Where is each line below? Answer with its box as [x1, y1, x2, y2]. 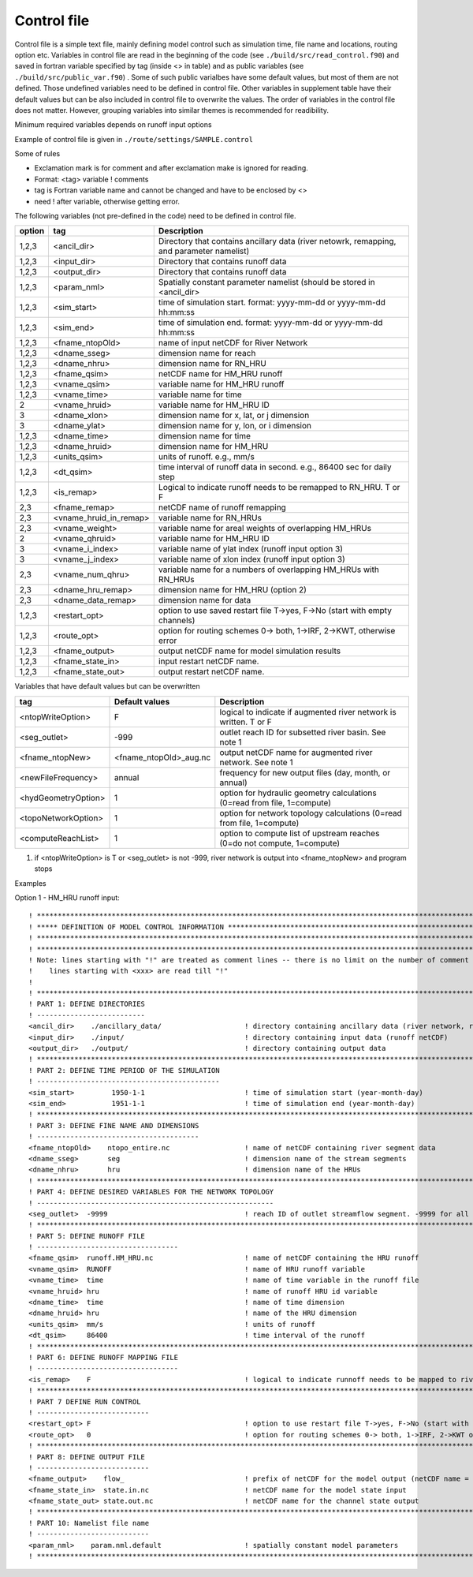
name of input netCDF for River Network [158, 338, 308, 349]
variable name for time [158, 389, 242, 400]
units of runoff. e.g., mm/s [158, 451, 255, 462]
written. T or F [219, 716, 272, 727]
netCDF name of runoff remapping [158, 502, 287, 513]
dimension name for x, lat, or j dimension [158, 410, 310, 421]
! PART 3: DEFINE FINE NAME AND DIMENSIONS [28, 1121, 199, 1130]
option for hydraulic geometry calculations [219, 787, 378, 798]
